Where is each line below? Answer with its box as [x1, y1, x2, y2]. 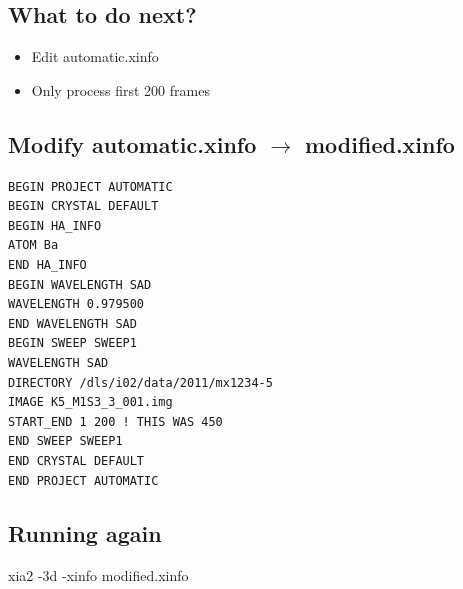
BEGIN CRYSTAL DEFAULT [8, 199, 159, 214]
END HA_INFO [8, 257, 87, 272]
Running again [8, 518, 162, 549]
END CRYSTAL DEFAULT [8, 453, 145, 468]
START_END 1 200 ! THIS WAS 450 [8, 414, 223, 429]
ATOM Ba [8, 238, 59, 253]
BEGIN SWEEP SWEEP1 [8, 336, 137, 351]
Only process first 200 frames [31, 79, 210, 100]
